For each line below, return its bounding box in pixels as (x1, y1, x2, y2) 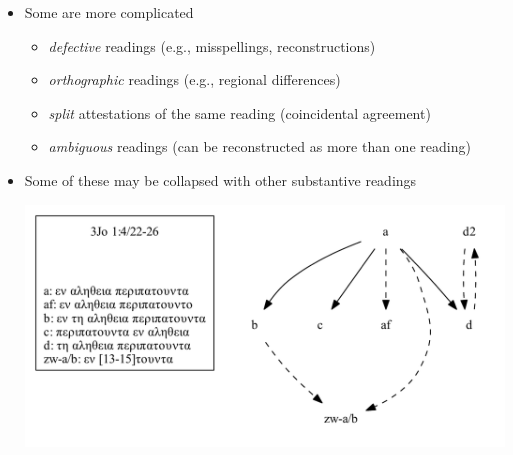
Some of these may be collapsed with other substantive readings (24, 169, 417, 190)
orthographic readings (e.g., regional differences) (48, 69, 341, 90)
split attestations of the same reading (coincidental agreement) (48, 102, 431, 123)
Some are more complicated (24, 2, 194, 22)
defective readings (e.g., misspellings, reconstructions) (48, 35, 376, 56)
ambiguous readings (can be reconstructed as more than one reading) (48, 136, 471, 157)
